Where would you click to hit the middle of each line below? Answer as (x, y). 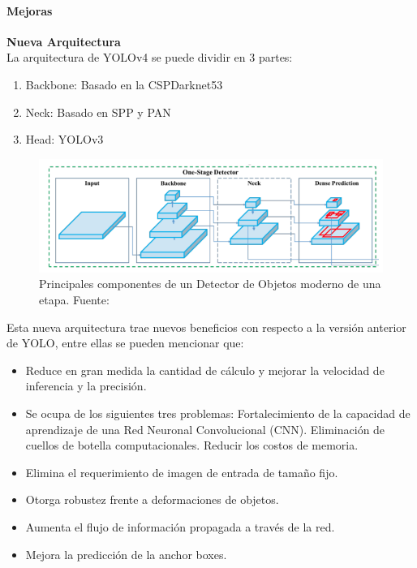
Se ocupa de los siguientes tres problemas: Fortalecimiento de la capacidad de (218, 413)
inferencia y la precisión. (86, 386)
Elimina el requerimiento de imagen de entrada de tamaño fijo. (182, 472)
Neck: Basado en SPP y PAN (98, 112)
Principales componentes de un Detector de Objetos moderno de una (210, 284)
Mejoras (30, 10)
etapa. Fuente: (74, 299)
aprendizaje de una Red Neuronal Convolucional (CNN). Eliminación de (205, 429)
